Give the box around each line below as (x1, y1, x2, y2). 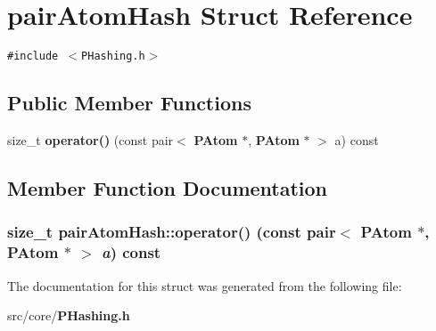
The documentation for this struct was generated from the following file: (7, 276, 402, 295)
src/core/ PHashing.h (7, 306, 130, 325)
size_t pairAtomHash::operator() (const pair (7, 221, 336, 243)
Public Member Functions (7, 89, 251, 117)
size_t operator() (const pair (7, 130, 174, 149)
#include (7, 50, 59, 63)
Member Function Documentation (7, 174, 328, 201)
